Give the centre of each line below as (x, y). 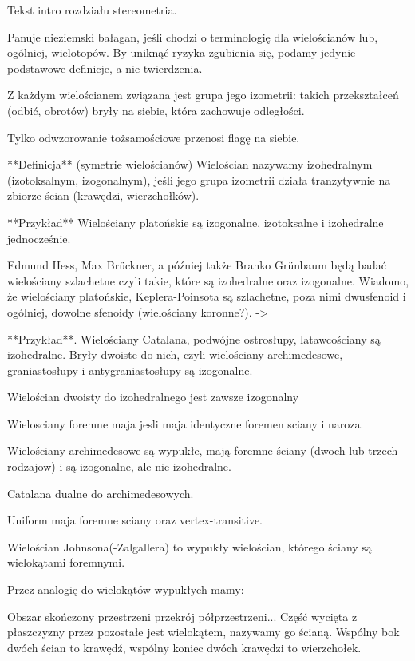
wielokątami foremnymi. (66, 562)
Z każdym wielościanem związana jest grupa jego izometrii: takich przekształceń (203, 95)
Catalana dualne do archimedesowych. (101, 493)
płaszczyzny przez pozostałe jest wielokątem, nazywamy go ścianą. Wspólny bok (204, 632)
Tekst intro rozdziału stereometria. (92, 10)
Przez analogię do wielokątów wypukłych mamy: (126, 589)
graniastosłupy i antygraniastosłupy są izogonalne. (130, 370)
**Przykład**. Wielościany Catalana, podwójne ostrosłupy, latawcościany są (194, 338)
